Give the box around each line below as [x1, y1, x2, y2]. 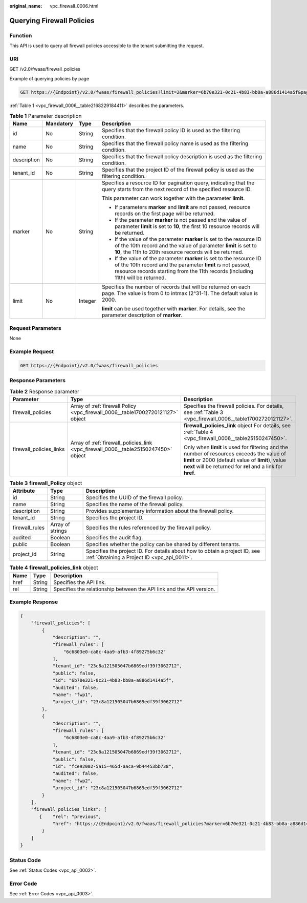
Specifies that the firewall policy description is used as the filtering [101, 153, 262, 160]
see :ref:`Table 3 [183, 409, 224, 416]
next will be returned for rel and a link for [183, 463, 283, 470]
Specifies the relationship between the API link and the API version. [53, 585, 215, 593]
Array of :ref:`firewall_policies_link [70, 439, 152, 446]
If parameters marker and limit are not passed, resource [114, 204, 251, 211]
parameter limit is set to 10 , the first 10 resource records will [114, 223, 260, 230]
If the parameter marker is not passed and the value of [114, 217, 247, 224]
